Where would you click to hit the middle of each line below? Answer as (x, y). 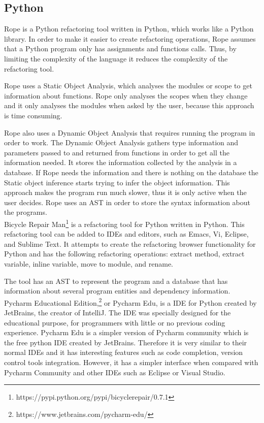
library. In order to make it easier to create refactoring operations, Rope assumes (130, 38)
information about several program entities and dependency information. (117, 291)
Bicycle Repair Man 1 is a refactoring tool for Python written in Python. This (124, 223)
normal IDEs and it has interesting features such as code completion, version (124, 352)
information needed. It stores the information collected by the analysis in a (121, 162)
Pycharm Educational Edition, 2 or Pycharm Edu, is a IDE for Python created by (130, 302)
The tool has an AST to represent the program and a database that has (116, 281)
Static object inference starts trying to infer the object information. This (117, 182)
